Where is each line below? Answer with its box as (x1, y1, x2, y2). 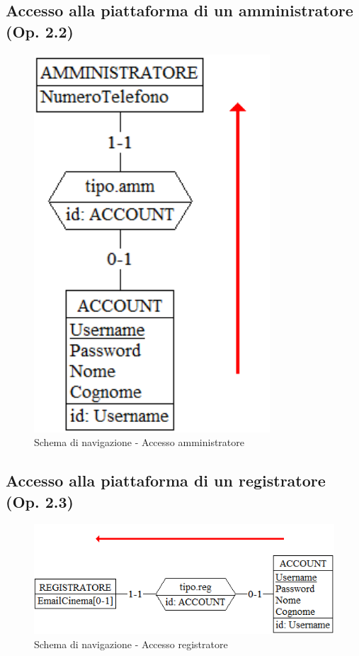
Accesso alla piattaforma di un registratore (6, 469, 326, 491)
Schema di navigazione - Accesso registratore (34, 636, 228, 651)
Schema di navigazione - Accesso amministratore (34, 435, 244, 450)
